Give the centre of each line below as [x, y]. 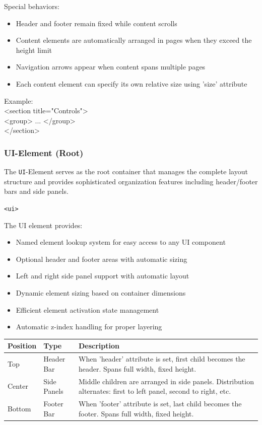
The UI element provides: [43, 225]
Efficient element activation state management [87, 309]
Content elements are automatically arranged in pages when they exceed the [134, 40]
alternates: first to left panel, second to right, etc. [155, 391]
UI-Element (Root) [44, 152]
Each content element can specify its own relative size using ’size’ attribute [132, 83]
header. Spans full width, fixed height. [138, 368]
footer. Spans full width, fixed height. [136, 413]
